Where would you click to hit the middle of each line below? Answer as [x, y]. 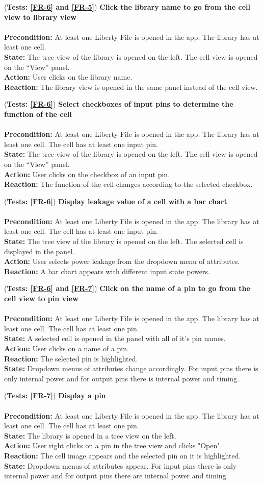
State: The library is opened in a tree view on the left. [90, 435]
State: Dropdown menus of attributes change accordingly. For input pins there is [131, 368]
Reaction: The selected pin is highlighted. [71, 358]
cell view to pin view [41, 298]
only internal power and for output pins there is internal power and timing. [122, 378]
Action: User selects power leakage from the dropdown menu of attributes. [122, 261]
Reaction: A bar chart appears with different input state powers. [107, 271]
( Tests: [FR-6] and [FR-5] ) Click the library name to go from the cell [127, 7]
